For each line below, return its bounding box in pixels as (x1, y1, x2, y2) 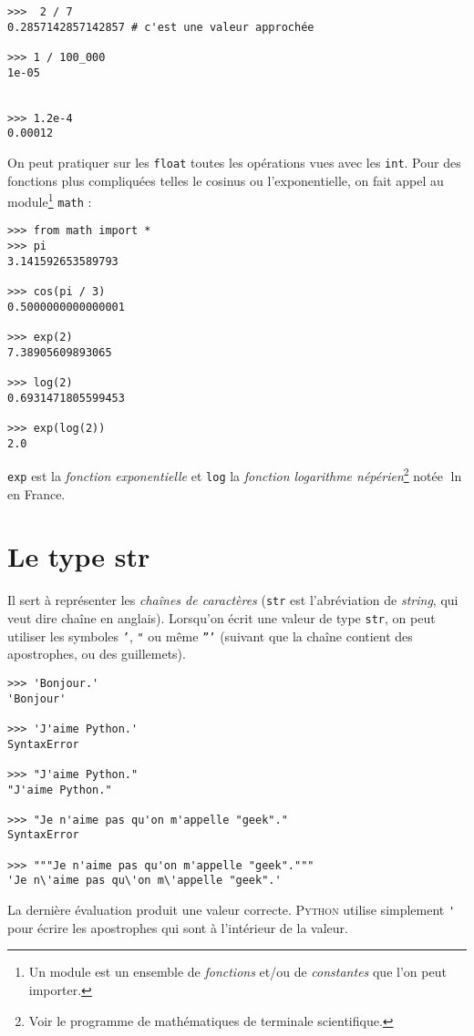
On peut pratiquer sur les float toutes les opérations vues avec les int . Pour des (7, 152, 461, 171)
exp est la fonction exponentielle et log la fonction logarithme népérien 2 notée (7, 464, 443, 485)
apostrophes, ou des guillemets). (7, 644, 186, 663)
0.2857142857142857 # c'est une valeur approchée (7, 20, 314, 34)
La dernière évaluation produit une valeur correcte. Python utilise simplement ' (7, 900, 456, 919)
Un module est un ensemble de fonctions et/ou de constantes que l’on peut (28, 962, 447, 981)
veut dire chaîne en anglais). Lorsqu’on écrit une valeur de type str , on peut (7, 609, 436, 627)
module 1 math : (7, 190, 92, 210)
